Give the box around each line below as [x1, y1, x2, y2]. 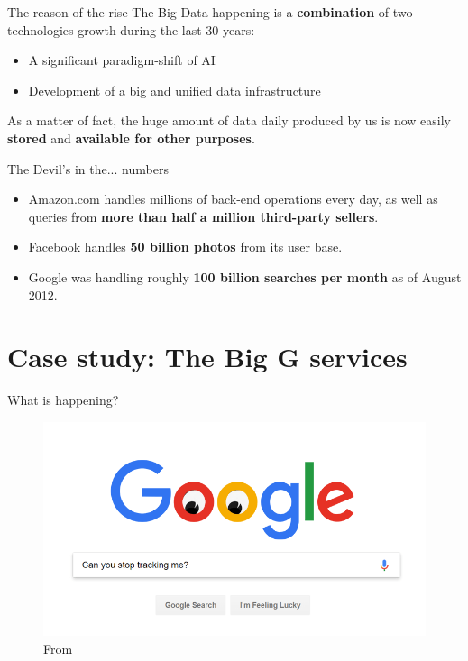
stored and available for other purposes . [7, 128, 255, 147]
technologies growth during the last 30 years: [7, 20, 255, 39]
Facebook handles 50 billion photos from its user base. [28, 237, 343, 256]
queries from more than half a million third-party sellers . [28, 207, 379, 225]
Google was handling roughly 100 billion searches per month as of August [28, 267, 462, 286]
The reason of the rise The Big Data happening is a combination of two [7, 3, 413, 21]
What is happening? [7, 390, 119, 409]
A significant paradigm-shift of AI [28, 50, 216, 69]
